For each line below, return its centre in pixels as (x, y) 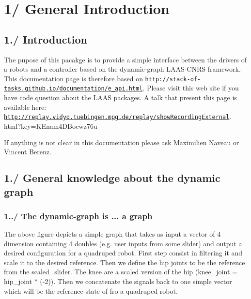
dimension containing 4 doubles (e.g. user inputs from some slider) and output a (123, 243)
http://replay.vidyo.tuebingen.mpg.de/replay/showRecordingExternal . (118, 116)
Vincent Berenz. (28, 152)
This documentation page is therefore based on (73, 78)
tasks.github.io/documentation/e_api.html (73, 89)
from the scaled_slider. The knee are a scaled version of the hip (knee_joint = (121, 272)
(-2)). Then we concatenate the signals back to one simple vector (136, 281)
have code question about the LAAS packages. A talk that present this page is (120, 97)
